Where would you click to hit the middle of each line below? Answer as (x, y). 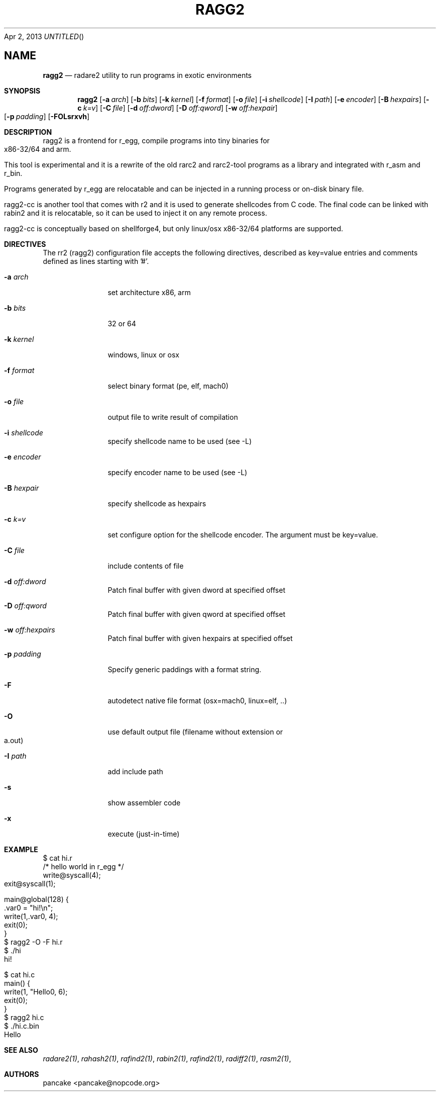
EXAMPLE (21, 849)
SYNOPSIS (22, 90)
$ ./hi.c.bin (22, 1026)
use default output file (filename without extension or (195, 732)
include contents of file (146, 566)
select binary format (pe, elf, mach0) (168, 386)
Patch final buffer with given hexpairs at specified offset (200, 638)
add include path (135, 771)
